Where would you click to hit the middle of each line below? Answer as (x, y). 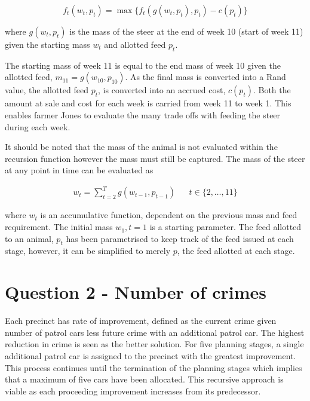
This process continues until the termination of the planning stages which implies (154, 367)
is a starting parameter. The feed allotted (225, 227)
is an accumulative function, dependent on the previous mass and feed (169, 215)
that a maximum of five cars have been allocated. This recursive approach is (144, 379)
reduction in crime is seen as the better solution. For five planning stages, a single (154, 344)
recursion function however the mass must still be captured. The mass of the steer (155, 158)
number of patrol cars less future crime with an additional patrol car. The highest (155, 332)
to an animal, (29, 238)
